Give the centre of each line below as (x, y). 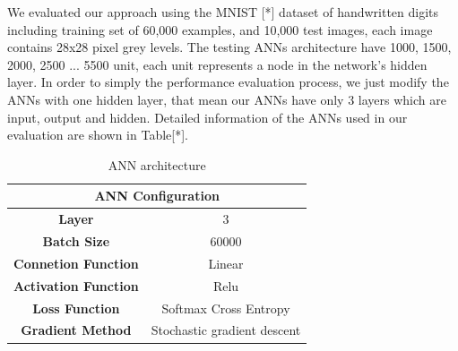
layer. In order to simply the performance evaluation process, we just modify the (228, 82)
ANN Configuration (157, 196)
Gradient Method (76, 330)
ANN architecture (157, 164)
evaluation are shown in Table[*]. (98, 135)
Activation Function (76, 285)
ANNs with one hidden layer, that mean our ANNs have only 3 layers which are (227, 99)
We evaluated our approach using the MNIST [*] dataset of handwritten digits (223, 12)
